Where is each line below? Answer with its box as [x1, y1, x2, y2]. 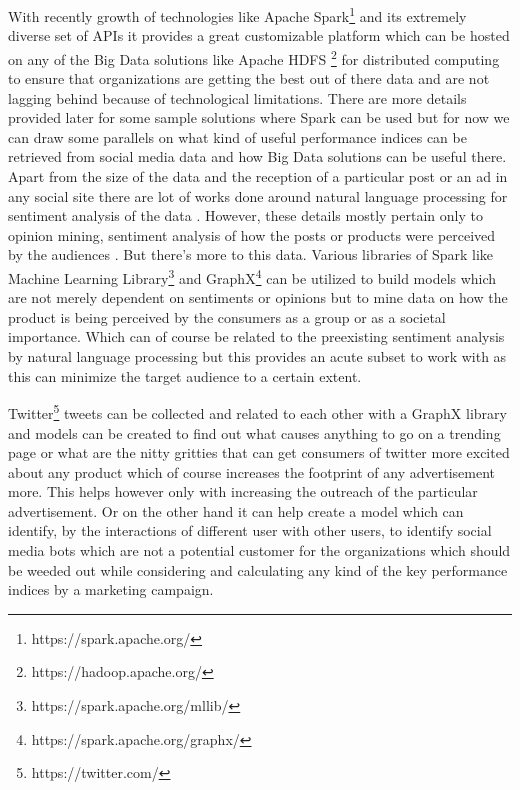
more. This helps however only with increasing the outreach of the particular [8, 481, 478, 502]
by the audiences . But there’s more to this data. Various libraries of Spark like [8, 244, 493, 265]
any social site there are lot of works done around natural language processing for [8, 185, 508, 206]
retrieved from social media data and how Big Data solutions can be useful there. [8, 146, 507, 167]
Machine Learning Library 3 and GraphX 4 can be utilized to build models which [8, 265, 497, 288]
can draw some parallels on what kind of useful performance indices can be [8, 126, 467, 147]
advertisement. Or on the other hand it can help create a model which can [8, 500, 464, 521]
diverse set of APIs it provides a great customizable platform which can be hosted [8, 25, 510, 46]
